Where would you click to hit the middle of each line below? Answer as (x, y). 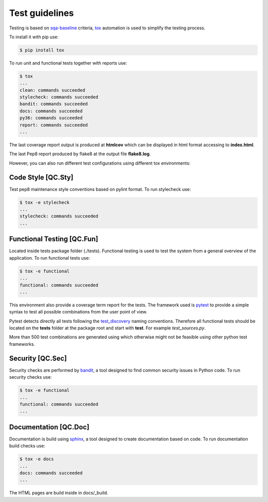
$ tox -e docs (37, 459)
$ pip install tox (42, 50)
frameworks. (22, 344)
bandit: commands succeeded (54, 104)
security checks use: (31, 377)
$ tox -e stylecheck (44, 202)
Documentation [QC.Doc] (49, 427)
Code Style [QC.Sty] (41, 177)
